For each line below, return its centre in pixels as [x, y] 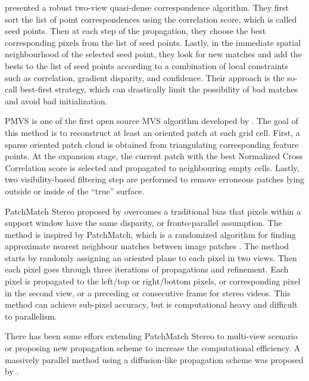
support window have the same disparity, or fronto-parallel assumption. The [143, 223]
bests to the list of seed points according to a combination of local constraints [146, 65]
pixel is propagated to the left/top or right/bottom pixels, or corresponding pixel [153, 281]
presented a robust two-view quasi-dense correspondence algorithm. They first [147, 7]
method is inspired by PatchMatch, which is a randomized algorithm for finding [150, 234]
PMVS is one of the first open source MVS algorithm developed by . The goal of [152, 121]
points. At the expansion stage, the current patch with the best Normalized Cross [154, 156]
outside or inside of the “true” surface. [75, 190]
